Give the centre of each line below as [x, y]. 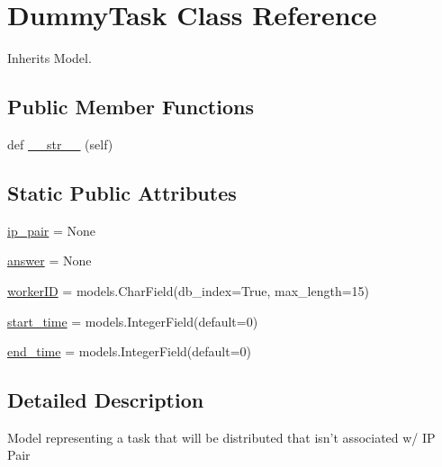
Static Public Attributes [122, 192]
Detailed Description [106, 400]
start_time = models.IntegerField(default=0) [133, 321]
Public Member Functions [131, 107]
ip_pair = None [52, 230]
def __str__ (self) [60, 144]
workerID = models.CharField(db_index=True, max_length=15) [189, 290]
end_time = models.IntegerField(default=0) [129, 351]
